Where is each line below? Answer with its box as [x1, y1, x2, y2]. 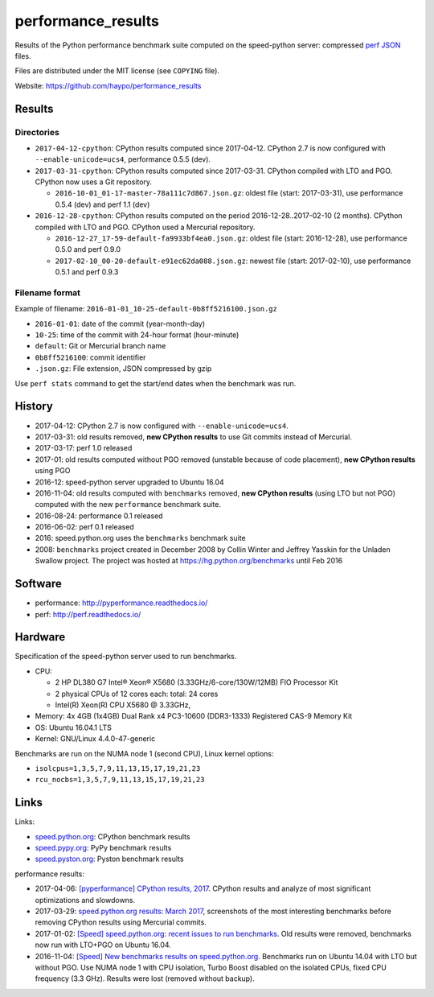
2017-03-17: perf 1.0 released [35, 443, 133, 453]
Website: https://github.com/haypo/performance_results [14, 80, 202, 90]
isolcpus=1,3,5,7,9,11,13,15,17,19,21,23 [35, 764, 201, 772]
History [14, 399, 54, 414]
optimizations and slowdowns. [35, 895, 136, 904]
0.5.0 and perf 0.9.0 [55, 245, 121, 254]
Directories [14, 126, 59, 138]
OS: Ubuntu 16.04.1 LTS [35, 723, 113, 732]
